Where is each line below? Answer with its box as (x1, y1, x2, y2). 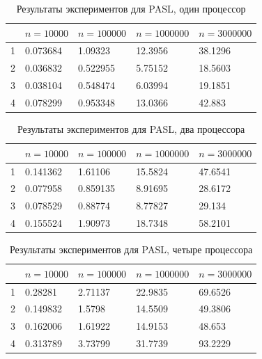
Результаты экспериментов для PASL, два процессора (17, 122, 245, 136)
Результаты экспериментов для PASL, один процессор (16, 1, 246, 15)
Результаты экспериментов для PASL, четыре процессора (9, 242, 253, 257)
